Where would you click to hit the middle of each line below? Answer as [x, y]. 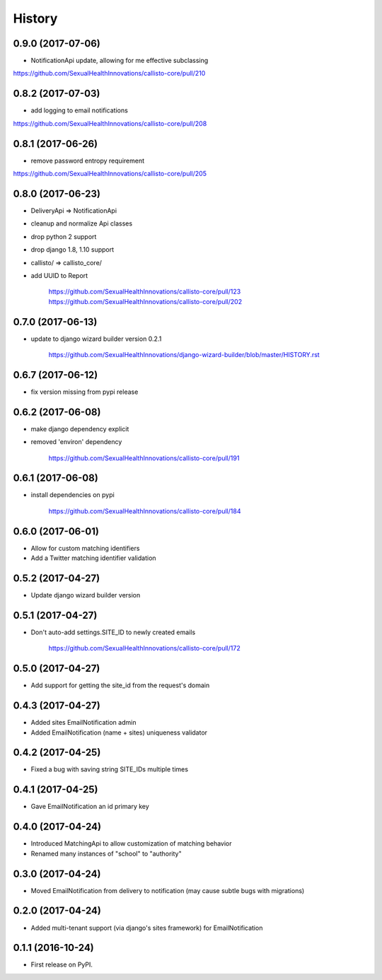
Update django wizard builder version [86, 595]
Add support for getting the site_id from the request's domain [120, 685]
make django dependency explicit [80, 428]
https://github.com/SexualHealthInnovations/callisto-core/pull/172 [144, 648]
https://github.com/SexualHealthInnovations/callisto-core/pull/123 [145, 292]
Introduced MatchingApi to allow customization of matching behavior [132, 844]
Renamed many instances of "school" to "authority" [106, 853]
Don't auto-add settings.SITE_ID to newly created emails [113, 632]
